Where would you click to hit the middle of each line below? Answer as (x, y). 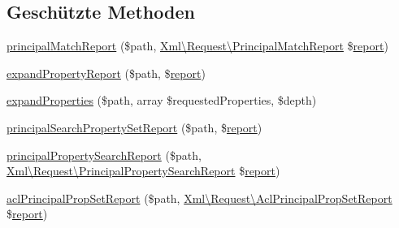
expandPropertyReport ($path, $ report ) (106, 73)
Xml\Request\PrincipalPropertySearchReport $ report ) (143, 171)
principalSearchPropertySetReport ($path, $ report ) (134, 127)
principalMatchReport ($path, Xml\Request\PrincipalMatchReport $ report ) (197, 46)
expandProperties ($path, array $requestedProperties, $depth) (162, 100)
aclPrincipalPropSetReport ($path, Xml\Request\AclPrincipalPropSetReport (199, 198)
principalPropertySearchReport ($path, (104, 155)
